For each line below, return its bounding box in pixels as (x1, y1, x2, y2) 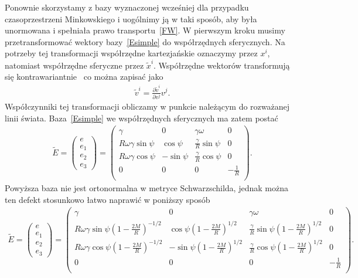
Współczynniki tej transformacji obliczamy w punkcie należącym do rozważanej (5, 100, 290, 112)
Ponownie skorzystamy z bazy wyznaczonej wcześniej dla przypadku (5, 1, 249, 13)
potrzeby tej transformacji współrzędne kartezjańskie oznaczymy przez (5, 47, 258, 59)
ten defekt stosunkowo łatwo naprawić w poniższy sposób (5, 193, 210, 205)
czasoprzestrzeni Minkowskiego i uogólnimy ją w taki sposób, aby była (5, 12, 257, 25)
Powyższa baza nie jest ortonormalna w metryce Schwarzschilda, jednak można (5, 181, 288, 194)
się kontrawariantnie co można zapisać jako (5, 70, 163, 83)
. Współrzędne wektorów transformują (154, 59, 290, 71)
